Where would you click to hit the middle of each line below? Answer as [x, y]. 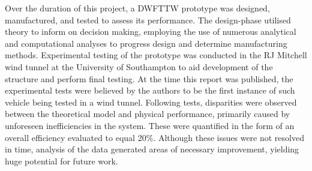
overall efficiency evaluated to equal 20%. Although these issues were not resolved [154, 137]
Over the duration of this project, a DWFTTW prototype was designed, [137, 8]
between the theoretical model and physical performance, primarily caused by [148, 114]
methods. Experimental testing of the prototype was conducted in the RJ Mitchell [156, 55]
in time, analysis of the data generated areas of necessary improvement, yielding [152, 149]
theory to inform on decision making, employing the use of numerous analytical [151, 31]
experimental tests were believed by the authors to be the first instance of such [150, 90]
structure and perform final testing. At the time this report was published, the [149, 78]
